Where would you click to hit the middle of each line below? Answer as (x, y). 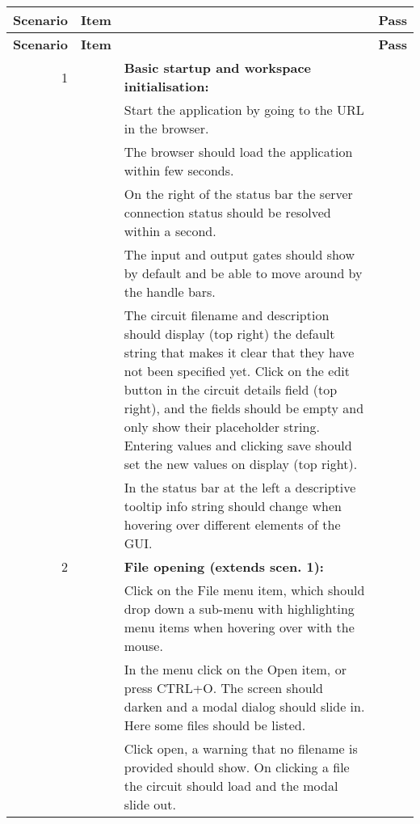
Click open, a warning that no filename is (241, 748)
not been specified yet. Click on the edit (237, 371)
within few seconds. (179, 170)
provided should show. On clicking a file (237, 767)
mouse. (143, 646)
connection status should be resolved (227, 212)
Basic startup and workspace (217, 68)
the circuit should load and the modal (231, 786)
